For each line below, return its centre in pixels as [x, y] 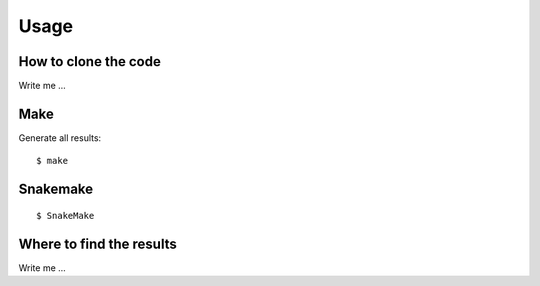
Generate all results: [60, 137]
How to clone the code [90, 61]
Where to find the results [97, 243]
